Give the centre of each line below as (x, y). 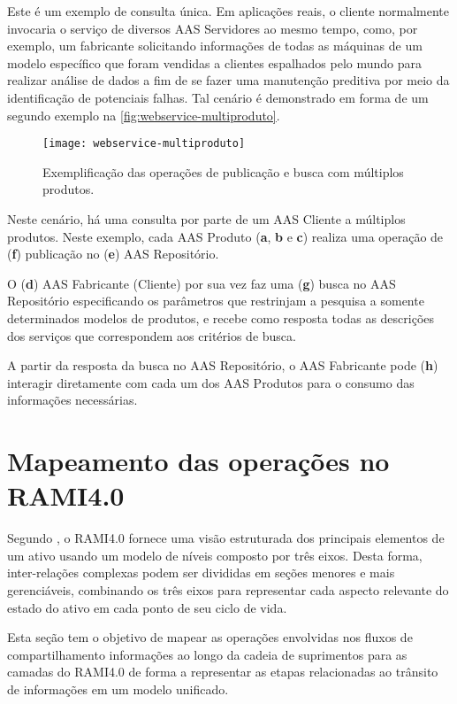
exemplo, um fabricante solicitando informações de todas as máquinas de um (215, 46)
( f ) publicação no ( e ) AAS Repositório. (113, 254)
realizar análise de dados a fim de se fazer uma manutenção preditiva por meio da (228, 80)
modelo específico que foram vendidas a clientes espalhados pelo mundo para (215, 62)
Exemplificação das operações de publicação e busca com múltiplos (223, 171)
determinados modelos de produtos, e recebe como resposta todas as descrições (221, 317)
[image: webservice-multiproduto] (144, 144)
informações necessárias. (72, 400)
